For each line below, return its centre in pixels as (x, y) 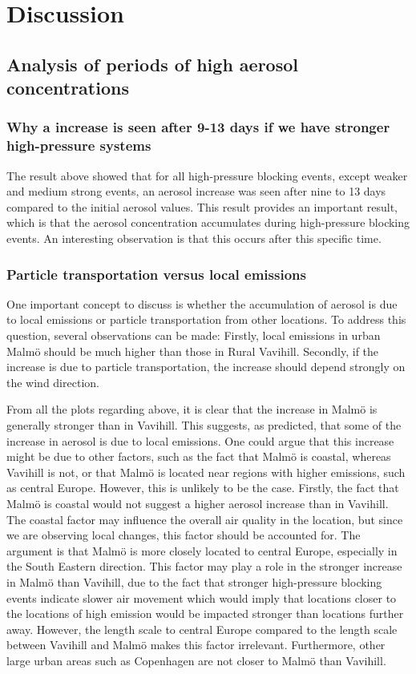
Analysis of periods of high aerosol (152, 64)
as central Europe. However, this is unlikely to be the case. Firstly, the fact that (203, 488)
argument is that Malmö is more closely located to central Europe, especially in (202, 550)
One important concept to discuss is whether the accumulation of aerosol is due (202, 303)
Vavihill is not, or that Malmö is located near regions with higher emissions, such (206, 472)
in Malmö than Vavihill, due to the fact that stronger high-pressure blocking (194, 581)
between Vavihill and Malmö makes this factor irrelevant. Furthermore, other (196, 645)
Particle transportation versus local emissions (156, 274)
